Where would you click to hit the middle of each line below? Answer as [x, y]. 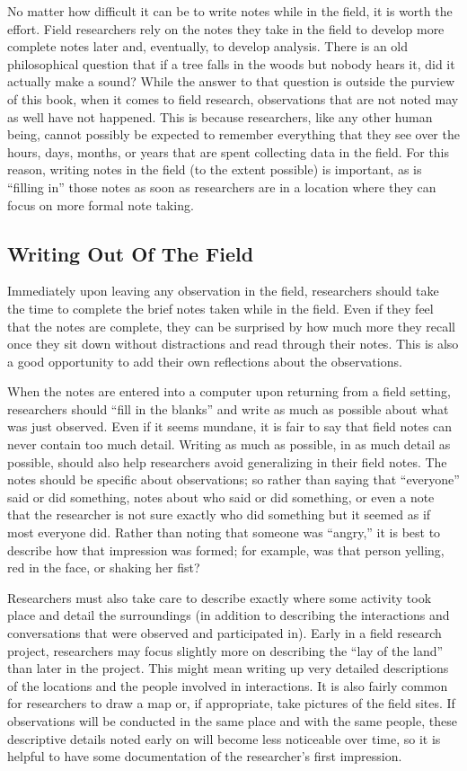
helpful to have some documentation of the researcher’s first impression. [205, 756]
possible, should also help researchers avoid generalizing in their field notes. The [227, 461]
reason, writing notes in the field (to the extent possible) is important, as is [215, 169]
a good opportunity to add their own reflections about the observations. [205, 361]
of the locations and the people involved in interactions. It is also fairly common [228, 685]
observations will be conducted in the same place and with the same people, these [232, 720]
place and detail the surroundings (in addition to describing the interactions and [229, 615]
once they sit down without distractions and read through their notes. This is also [233, 344]
